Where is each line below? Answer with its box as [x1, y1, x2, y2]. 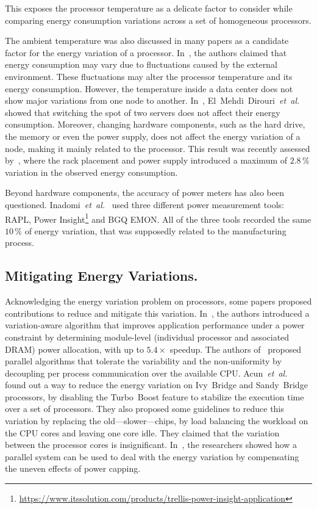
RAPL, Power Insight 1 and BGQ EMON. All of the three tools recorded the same [5, 211, 312, 225]
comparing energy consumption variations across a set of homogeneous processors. [5, 13, 312, 26]
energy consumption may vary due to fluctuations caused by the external [5, 58, 277, 71]
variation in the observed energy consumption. [5, 165, 178, 178]
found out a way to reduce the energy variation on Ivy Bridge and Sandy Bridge [5, 378, 308, 391]
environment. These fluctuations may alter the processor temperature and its [5, 70, 293, 82]
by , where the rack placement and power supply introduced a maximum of [5, 154, 288, 167]
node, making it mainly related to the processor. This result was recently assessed [5, 142, 310, 154]
